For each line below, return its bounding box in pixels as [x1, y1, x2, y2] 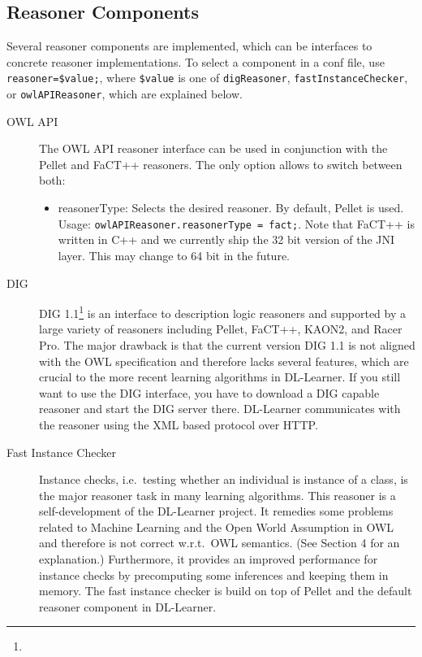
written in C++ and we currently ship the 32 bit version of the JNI [58, 231, 395, 248]
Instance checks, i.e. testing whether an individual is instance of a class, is [39, 471, 408, 488]
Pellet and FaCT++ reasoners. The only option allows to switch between [39, 155, 403, 172]
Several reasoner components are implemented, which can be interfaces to [6, 37, 372, 54]
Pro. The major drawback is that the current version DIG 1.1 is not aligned [39, 336, 416, 353]
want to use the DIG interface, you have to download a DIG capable [39, 384, 380, 401]
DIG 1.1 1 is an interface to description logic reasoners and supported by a [39, 302, 406, 321]
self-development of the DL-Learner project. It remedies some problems [39, 503, 394, 520]
